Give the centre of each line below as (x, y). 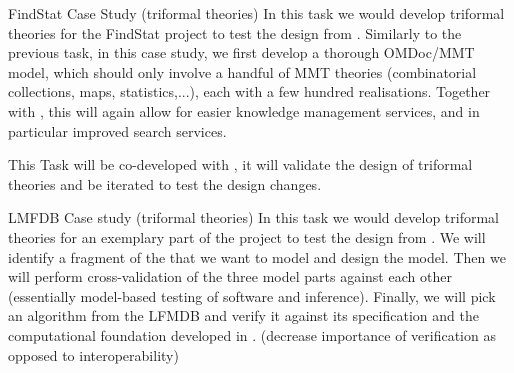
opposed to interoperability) (93, 354)
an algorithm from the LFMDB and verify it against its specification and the (243, 315)
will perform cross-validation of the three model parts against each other (230, 276)
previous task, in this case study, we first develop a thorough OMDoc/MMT (241, 52)
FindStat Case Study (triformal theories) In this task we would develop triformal (256, 13)
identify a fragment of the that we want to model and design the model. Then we (257, 256)
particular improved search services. (117, 130)
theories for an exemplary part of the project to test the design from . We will (247, 236)
